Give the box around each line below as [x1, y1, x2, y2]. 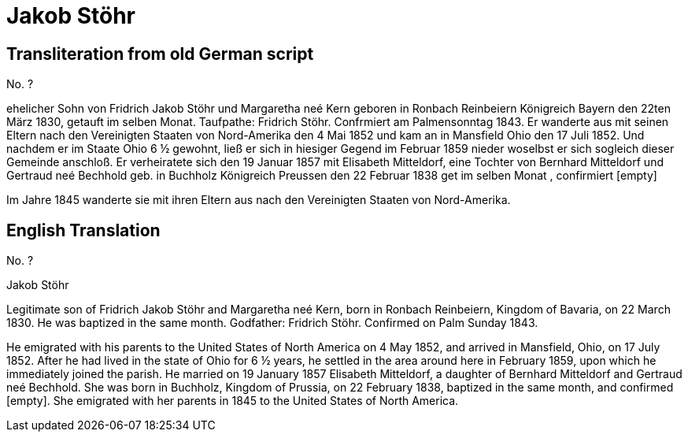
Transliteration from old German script [6, 43, 314, 64]
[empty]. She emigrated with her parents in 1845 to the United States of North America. [6, 394, 459, 408]
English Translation [6, 220, 161, 240]
